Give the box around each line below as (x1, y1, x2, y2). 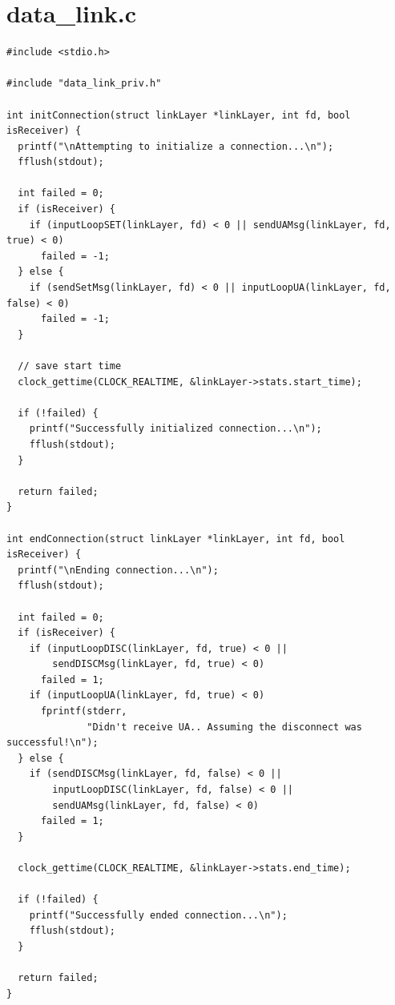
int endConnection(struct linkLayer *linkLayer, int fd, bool (6, 533, 345, 545)
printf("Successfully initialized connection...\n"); (29, 423, 322, 435)
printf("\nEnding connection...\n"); (18, 564, 219, 576)
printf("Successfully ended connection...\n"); (29, 909, 288, 921)
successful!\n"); (6, 737, 99, 749)
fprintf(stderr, (40, 706, 127, 718)
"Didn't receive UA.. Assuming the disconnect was (87, 721, 362, 733)
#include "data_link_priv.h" (6, 78, 162, 90)
